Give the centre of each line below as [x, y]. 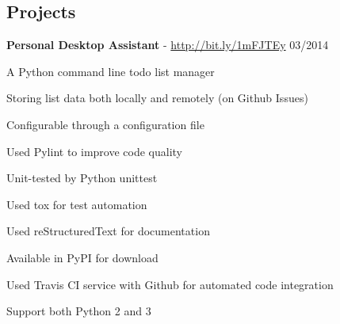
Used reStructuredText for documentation [108, 231]
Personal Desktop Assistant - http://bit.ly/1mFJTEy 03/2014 [168, 45]
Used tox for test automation [77, 204]
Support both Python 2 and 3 [79, 311]
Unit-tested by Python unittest [82, 178]
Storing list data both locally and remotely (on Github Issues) [157, 98]
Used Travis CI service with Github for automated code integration [170, 284]
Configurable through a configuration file [105, 124]
